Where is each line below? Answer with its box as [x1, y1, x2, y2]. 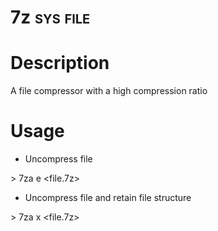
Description [10, 52, 110, 75]
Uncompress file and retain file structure [24, 192, 192, 204]
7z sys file [10, 6, 91, 29]
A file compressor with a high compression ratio [10, 85, 208, 97]
